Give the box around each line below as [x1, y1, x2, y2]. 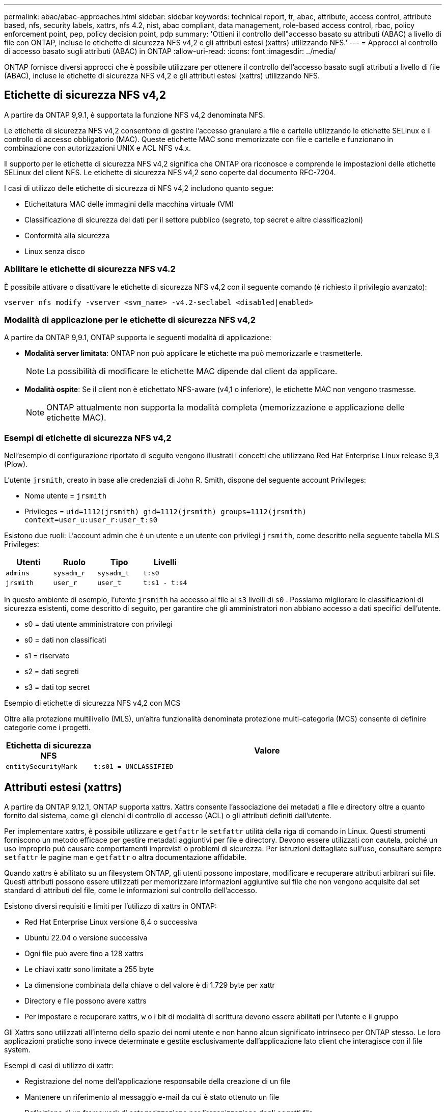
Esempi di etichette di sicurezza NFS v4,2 [4, 432, 172, 443]
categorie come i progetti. [4, 723, 91, 732]
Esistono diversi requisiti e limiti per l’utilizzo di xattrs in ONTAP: [4, 901, 217, 910]
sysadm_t [97, 569, 129, 577]
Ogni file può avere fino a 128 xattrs [24, 949, 144, 958]
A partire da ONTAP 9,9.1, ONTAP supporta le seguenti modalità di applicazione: [4, 333, 271, 342]
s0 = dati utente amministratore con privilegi [24, 620, 173, 629]
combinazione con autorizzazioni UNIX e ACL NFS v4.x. [4, 143, 191, 152]
